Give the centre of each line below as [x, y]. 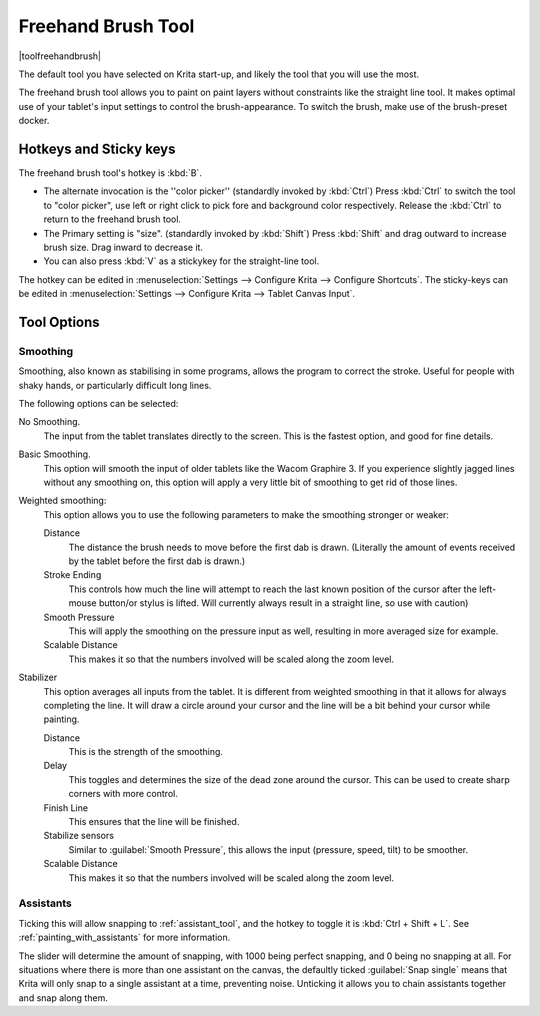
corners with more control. [123, 794]
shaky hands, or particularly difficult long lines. [115, 385]
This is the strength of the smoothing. [146, 752]
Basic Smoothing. [54, 454]
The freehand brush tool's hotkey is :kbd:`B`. [110, 173]
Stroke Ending [72, 575]
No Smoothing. [49, 422]
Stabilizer [38, 677]
